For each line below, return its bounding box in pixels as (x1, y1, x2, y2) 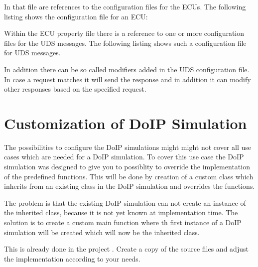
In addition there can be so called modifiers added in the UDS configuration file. (4, 64, 250, 74)
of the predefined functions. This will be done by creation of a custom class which (4, 171, 254, 181)
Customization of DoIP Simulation (4, 113, 247, 133)
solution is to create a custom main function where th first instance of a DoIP (4, 217, 242, 228)
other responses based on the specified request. (4, 84, 146, 94)
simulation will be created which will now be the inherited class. (4, 227, 200, 237)
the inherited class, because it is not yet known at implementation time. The (4, 207, 238, 218)
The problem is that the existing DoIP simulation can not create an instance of (4, 197, 246, 208)
